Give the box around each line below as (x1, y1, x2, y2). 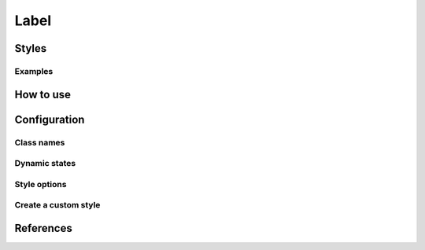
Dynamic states (14, 158, 76, 169)
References (14, 221, 72, 235)
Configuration (14, 112, 85, 126)
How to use (14, 87, 71, 101)
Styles (14, 42, 47, 55)
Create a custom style (14, 200, 101, 211)
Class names (14, 137, 65, 148)
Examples (14, 65, 54, 76)
